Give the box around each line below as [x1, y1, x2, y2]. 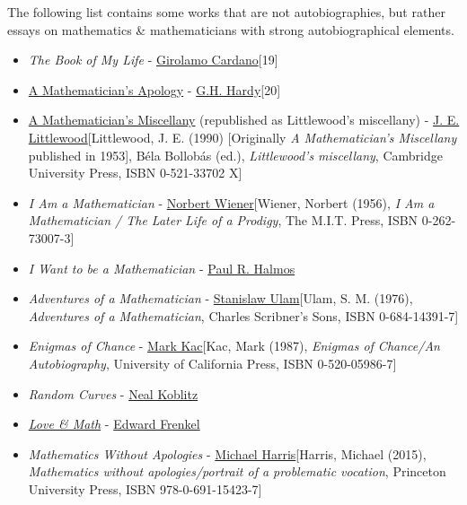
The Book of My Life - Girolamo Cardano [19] [28, 50, 278, 69]
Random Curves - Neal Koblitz [28, 384, 198, 403]
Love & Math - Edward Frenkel [28, 414, 200, 433]
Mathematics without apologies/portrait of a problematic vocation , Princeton [28, 462, 446, 481]
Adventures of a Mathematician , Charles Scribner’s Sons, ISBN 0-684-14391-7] [28, 306, 459, 325]
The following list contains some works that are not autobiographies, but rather [7, 3, 445, 21]
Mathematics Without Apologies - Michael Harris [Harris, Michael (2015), [28, 444, 427, 463]
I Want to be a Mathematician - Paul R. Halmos [28, 258, 295, 277]
